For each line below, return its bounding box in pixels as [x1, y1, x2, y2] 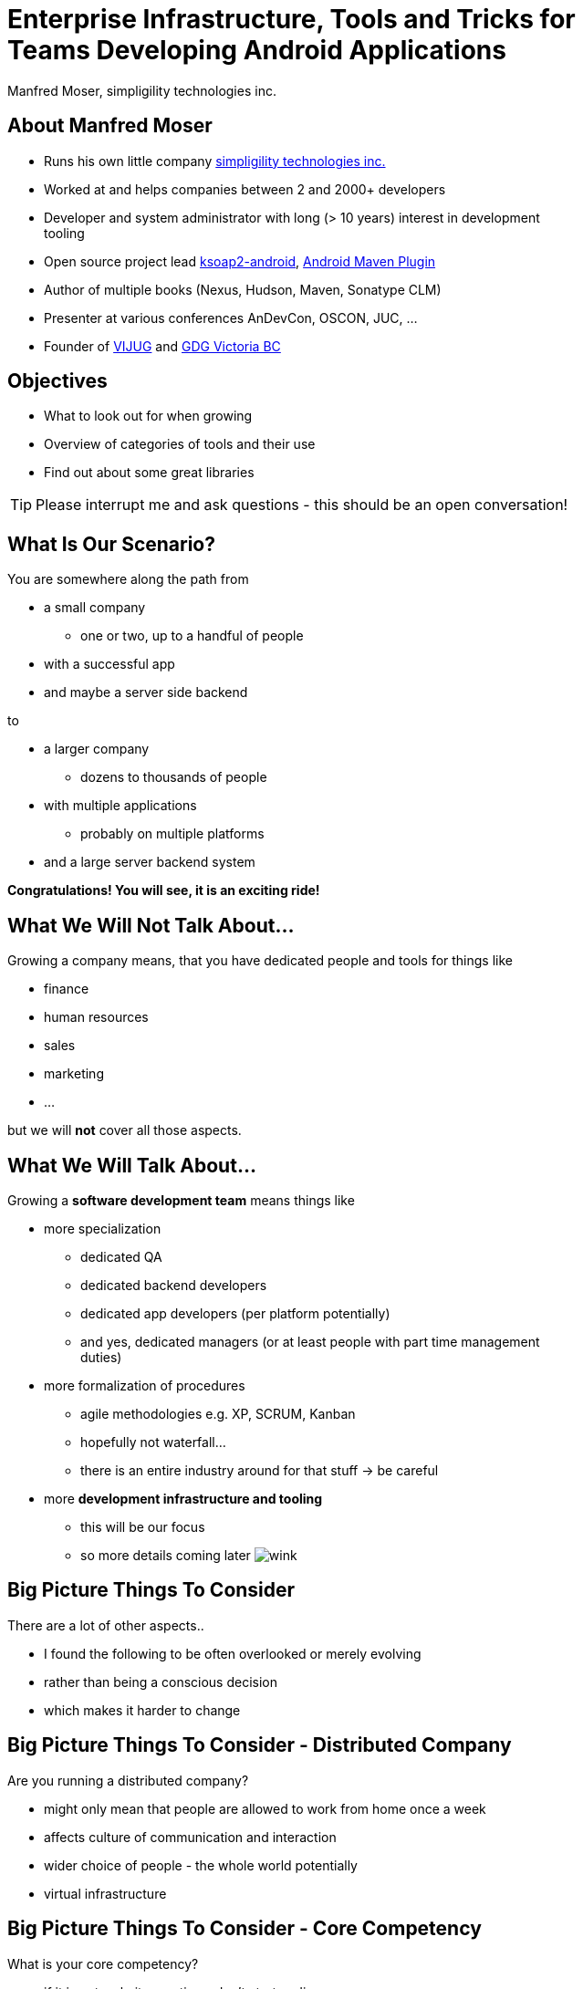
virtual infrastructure [44, 1885, 167, 1901]
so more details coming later [80, 1546, 251, 1563]
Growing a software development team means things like [7, 1192, 355, 1208]
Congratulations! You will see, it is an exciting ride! [7, 882, 320, 899]
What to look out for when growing [44, 408, 253, 424]
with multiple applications [44, 797, 197, 814]
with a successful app [44, 656, 175, 672]
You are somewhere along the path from [7, 571, 249, 588]
